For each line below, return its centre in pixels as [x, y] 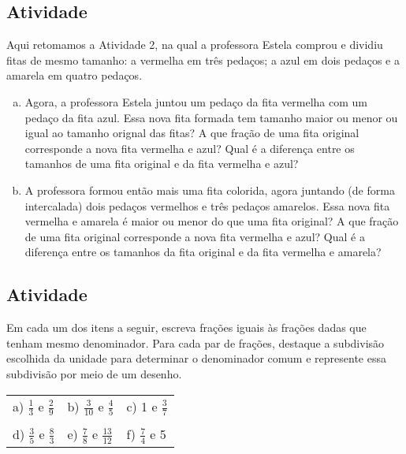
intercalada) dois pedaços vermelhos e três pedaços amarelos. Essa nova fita [207, 205]
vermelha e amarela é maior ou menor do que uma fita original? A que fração [212, 221]
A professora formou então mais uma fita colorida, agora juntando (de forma [210, 190]
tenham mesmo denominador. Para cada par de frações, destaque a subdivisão [196, 342]
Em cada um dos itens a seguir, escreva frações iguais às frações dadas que [186, 327]
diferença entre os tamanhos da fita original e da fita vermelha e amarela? [203, 252]
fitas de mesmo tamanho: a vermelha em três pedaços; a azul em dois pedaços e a [203, 60]
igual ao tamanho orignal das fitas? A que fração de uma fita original [192, 133]
